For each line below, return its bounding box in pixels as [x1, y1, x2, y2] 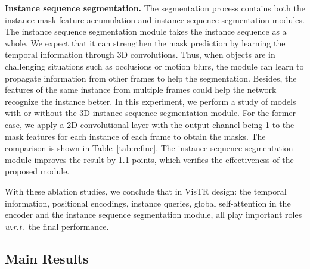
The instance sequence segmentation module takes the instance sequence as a [5, 25, 287, 37]
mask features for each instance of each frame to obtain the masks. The [5, 130, 266, 142]
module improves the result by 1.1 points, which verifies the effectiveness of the [5, 153, 294, 165]
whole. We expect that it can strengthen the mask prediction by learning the [5, 36, 286, 49]
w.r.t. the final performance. [5, 220, 109, 232]
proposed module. [5, 165, 70, 177]
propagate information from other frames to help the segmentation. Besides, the [5, 71, 297, 84]
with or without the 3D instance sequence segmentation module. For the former [5, 107, 296, 119]
